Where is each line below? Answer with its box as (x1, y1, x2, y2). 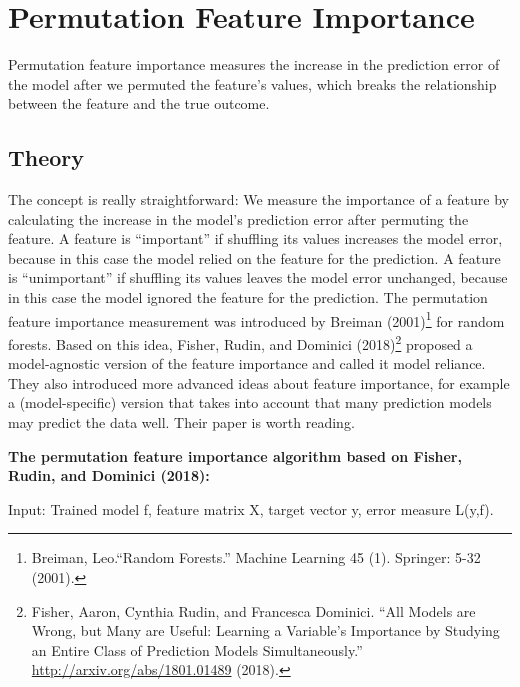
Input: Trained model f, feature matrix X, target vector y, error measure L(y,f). (8, 498, 494, 519)
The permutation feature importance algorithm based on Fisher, (8, 445, 462, 466)
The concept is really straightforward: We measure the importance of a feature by (8, 189, 509, 210)
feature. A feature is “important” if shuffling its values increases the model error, (8, 228, 503, 249)
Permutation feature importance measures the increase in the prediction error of (8, 54, 500, 75)
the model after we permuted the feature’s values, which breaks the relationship (8, 73, 497, 94)
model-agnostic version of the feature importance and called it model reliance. (8, 353, 486, 374)
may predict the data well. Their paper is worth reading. (8, 411, 355, 432)
